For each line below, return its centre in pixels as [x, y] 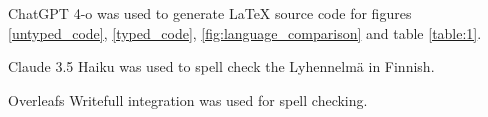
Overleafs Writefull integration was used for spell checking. [188, 99]
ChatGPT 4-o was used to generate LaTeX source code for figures [210, 13]
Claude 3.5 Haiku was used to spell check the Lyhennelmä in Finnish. [221, 66]
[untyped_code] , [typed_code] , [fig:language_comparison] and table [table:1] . [245, 32]
